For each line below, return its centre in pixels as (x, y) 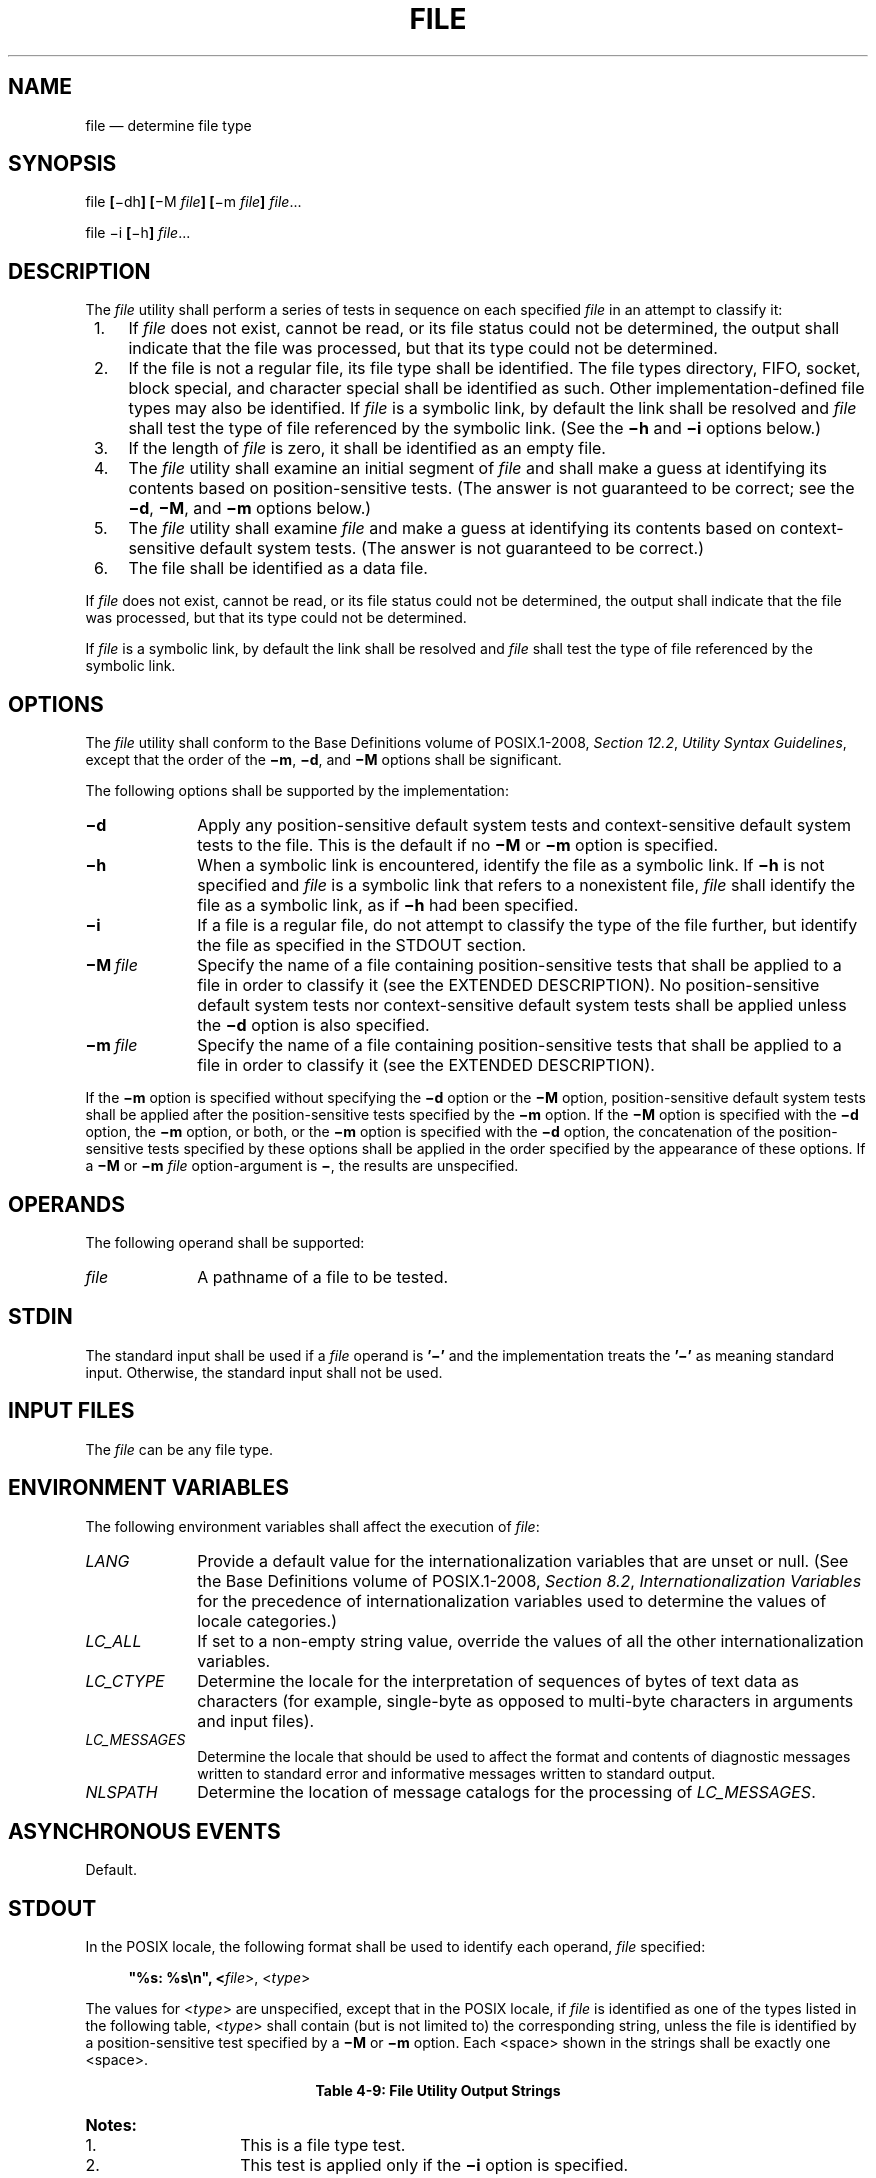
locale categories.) (267, 1620)
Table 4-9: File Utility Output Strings (438, 2091)
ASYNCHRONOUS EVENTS (144, 1831)
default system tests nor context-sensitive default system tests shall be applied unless (522, 1005)
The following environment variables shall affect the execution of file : (312, 1526)
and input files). (256, 1720)
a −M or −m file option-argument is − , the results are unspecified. (302, 1166)
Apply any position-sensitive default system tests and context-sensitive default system (524, 825)
